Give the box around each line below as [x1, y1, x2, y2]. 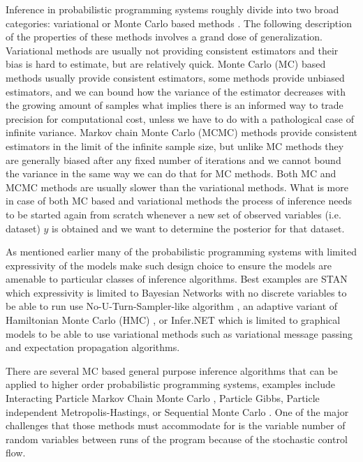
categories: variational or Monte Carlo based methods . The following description [6, 15, 352, 30]
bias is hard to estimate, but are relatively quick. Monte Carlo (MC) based [6, 57, 326, 71]
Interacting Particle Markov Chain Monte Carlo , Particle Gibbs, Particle [6, 391, 320, 405]
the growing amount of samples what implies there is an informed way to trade [6, 98, 343, 112]
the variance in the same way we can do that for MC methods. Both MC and [6, 166, 336, 181]
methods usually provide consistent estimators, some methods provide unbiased [6, 70, 345, 84]
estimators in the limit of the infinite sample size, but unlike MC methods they [6, 138, 344, 153]
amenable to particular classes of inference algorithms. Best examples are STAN [6, 271, 348, 286]
